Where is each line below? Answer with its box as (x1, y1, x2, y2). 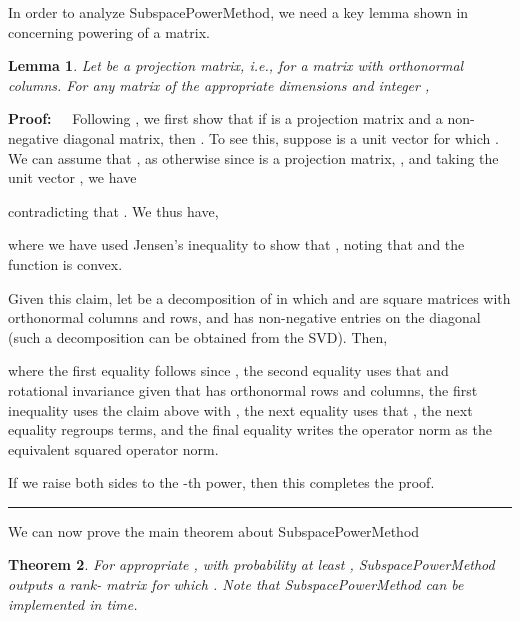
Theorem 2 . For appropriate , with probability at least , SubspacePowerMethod (8, 554, 495, 575)
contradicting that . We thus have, (8, 200, 219, 221)
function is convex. (8, 253, 123, 274)
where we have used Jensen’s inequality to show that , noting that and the (8, 234, 465, 255)
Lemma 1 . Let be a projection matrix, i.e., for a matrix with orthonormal (8, 55, 464, 76)
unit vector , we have (8, 167, 137, 188)
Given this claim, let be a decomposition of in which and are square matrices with (8, 287, 511, 308)
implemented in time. (8, 593, 138, 614)
